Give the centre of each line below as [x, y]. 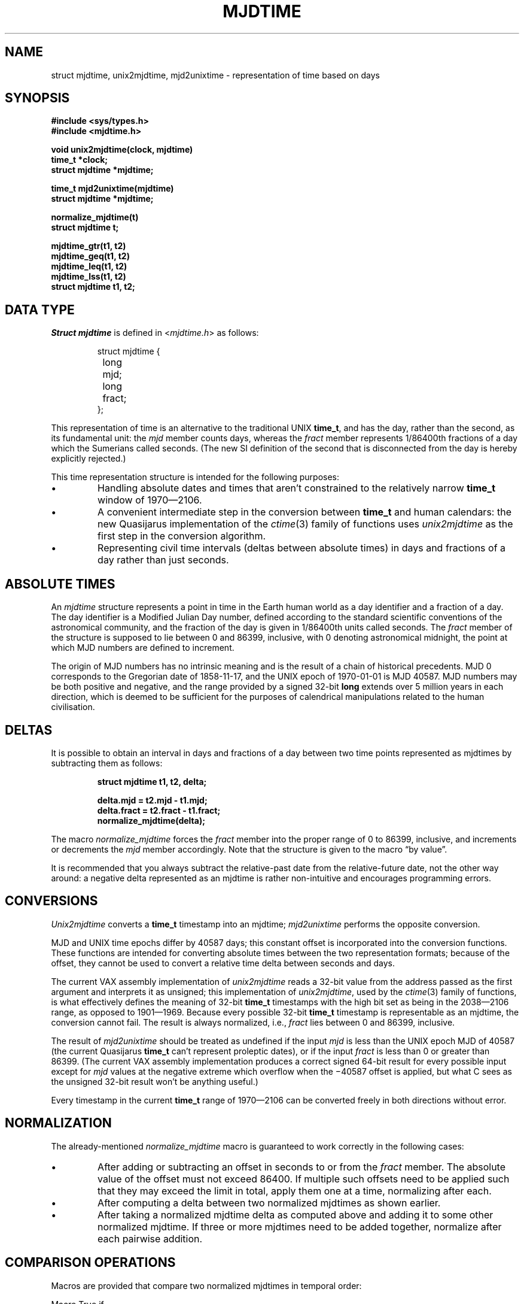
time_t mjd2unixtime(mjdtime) [112, 189]
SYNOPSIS [37, 98]
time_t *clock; [80, 160]
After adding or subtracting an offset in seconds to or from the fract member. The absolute [302, 1167]
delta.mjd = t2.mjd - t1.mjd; [152, 800]
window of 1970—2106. [150, 500]
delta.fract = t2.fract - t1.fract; [159, 810]
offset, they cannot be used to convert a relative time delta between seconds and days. [223, 963]
